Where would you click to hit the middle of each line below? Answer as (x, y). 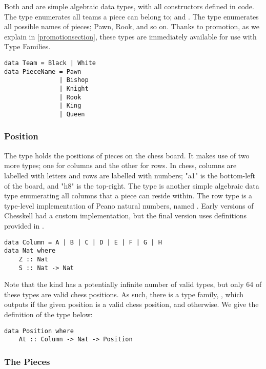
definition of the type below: (48, 314)
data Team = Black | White (50, 63)
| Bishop (74, 80)
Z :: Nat (33, 259)
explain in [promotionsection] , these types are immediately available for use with (130, 36)
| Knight (74, 88)
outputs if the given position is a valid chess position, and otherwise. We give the (131, 304)
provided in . (24, 225)
